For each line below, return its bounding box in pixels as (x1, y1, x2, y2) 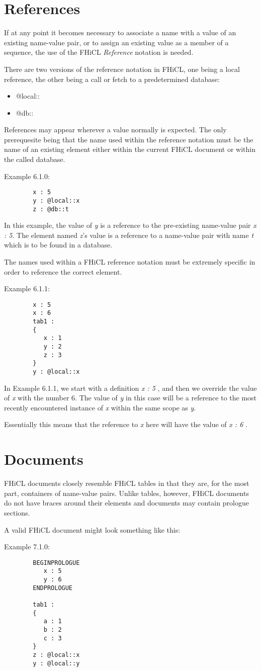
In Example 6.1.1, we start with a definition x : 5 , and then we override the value (4, 382, 257, 393)
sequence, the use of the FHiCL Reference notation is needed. (4, 47, 194, 57)
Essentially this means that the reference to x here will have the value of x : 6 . (4, 419, 247, 430)
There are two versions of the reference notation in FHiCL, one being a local (4, 63, 240, 74)
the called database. (4, 154, 65, 164)
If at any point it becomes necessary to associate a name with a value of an (4, 27, 236, 38)
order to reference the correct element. (4, 266, 122, 277)
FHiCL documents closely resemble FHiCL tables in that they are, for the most (4, 478, 249, 488)
